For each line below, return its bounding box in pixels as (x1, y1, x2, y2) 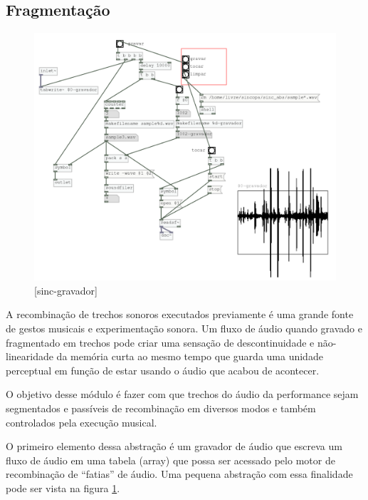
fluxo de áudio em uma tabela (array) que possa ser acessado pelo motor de (6, 452, 335, 467)
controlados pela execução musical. (6, 414, 157, 429)
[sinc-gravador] (34, 282, 98, 297)
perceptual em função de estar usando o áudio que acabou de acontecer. (6, 362, 320, 377)
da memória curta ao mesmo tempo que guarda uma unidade (56, 349, 323, 364)
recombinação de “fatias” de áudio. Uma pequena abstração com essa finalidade (6, 466, 353, 481)
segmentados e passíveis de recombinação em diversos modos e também (6, 400, 316, 415)
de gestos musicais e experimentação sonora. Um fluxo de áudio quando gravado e (6, 320, 362, 335)
